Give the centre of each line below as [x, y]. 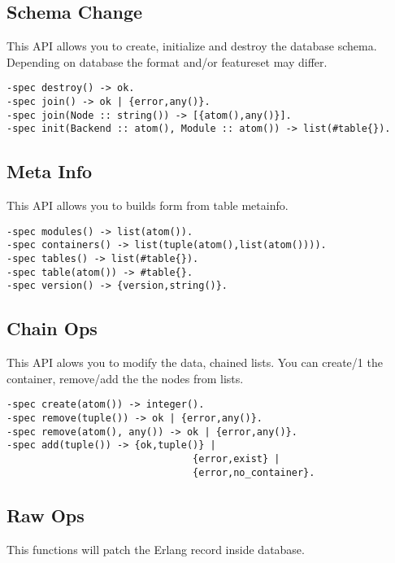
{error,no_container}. [254, 472]
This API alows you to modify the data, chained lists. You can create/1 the [195, 362]
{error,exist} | [237, 459]
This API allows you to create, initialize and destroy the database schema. [192, 46]
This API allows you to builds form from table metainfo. [148, 205]
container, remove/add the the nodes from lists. [125, 378]
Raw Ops [46, 515]
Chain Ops [52, 328]
